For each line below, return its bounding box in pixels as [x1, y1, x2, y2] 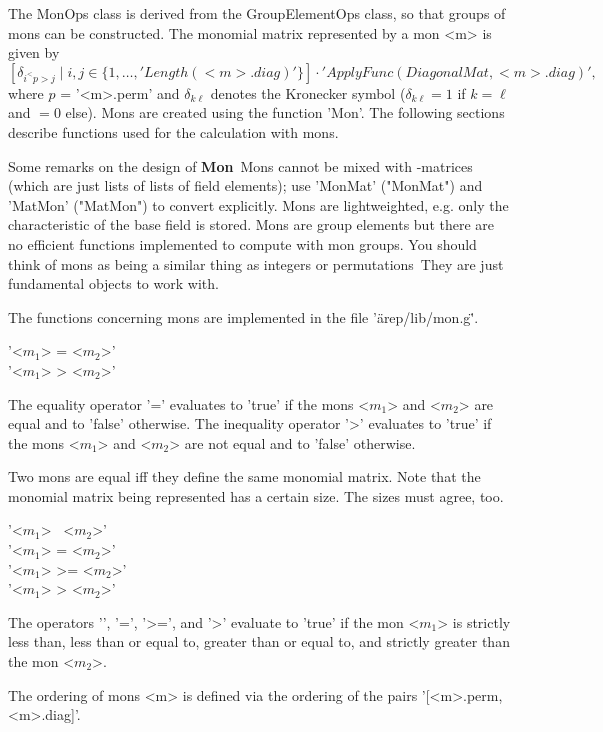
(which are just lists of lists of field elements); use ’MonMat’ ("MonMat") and [8, 175, 483, 196]
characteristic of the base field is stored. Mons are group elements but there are [8, 214, 495, 235]
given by [8, 42, 60, 63]
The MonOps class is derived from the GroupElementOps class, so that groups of [8, 3, 506, 23]
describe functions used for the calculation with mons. [8, 121, 339, 142]
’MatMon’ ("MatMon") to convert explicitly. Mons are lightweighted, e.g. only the [8, 194, 509, 215]
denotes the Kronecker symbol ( [210, 82, 406, 103]
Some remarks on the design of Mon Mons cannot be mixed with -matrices [8, 155, 473, 176]
